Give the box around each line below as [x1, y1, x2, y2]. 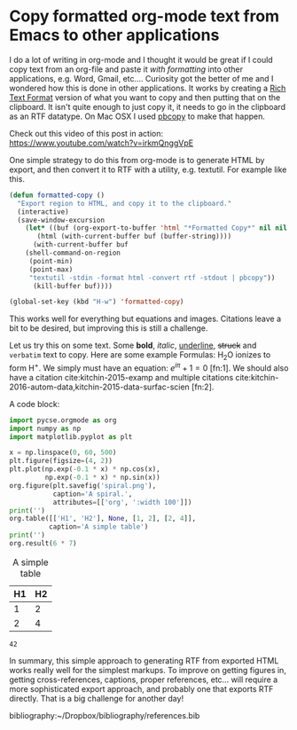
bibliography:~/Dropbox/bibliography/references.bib [9, 710, 200, 720]
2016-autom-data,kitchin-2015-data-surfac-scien [9, 381, 191, 392]
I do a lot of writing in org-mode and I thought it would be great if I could [9, 54, 273, 65]
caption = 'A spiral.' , [52, 490, 133, 498]
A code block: [9, 398, 60, 409]
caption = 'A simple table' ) [48, 522, 149, 531]
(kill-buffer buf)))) [32, 281, 113, 290]
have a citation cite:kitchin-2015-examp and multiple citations [9, 372, 234, 382]
